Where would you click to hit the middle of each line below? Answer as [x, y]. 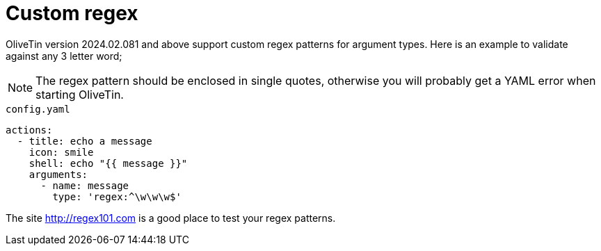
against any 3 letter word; [64, 56]
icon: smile [61, 152]
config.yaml [38, 109]
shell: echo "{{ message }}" [108, 163]
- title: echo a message [85, 141]
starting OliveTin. [80, 94]
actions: [29, 130]
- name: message [85, 185]
